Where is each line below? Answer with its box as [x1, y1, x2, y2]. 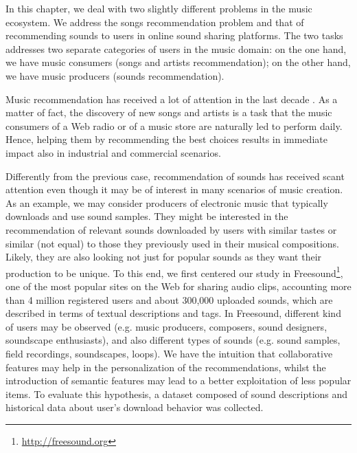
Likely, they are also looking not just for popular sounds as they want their [5, 250, 322, 264]
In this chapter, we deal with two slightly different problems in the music [5, 1, 312, 15]
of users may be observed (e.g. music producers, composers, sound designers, [5, 319, 327, 333]
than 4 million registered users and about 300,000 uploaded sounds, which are [5, 292, 333, 307]
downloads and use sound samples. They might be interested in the [5, 209, 288, 223]
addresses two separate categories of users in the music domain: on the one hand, [5, 41, 347, 56]
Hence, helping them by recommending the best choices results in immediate [5, 132, 327, 146]
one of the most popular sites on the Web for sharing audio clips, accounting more [5, 278, 352, 293]
